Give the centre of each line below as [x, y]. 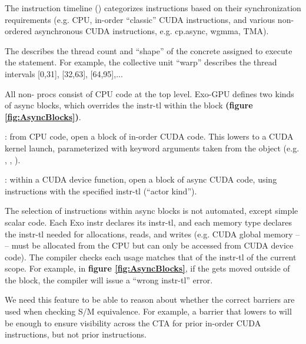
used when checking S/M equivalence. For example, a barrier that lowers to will [148, 311]
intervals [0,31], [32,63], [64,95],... [64, 73]
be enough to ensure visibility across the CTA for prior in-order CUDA [133, 322]
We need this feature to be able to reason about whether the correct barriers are [150, 300]
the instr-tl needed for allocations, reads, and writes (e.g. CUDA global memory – [152, 234]
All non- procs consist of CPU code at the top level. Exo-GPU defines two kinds [149, 93]
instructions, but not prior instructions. [76, 334]
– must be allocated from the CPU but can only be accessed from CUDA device [149, 245]
